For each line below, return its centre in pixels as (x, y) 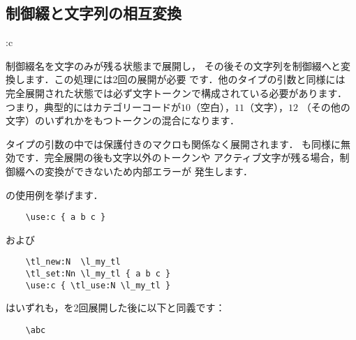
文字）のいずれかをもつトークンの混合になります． (123, 120)
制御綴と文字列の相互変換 (94, 13)
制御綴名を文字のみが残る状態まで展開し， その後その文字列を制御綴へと (173, 65)
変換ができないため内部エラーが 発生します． (149, 171)
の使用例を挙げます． (54, 194)
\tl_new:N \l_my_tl (73, 262)
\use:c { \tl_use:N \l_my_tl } (98, 285)
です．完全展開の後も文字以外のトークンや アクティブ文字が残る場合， (177, 157)
